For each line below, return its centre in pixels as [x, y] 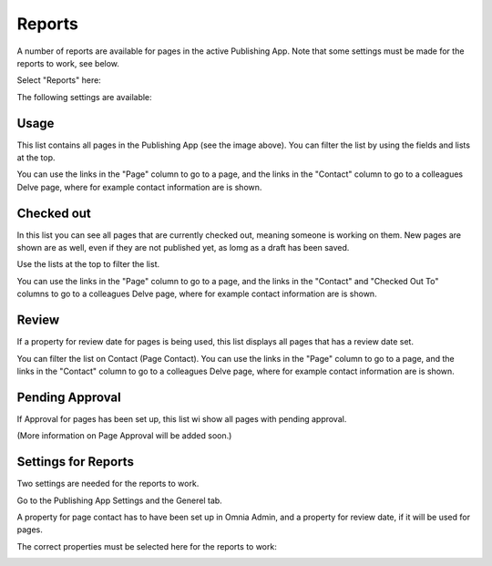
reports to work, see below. [68, 63]
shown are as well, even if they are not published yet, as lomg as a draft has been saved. [183, 248]
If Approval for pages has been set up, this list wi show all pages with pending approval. [182, 418]
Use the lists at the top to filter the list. [88, 264]
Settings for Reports [75, 462]
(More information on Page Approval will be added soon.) [124, 436]
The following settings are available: [84, 97]
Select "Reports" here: [59, 80]
